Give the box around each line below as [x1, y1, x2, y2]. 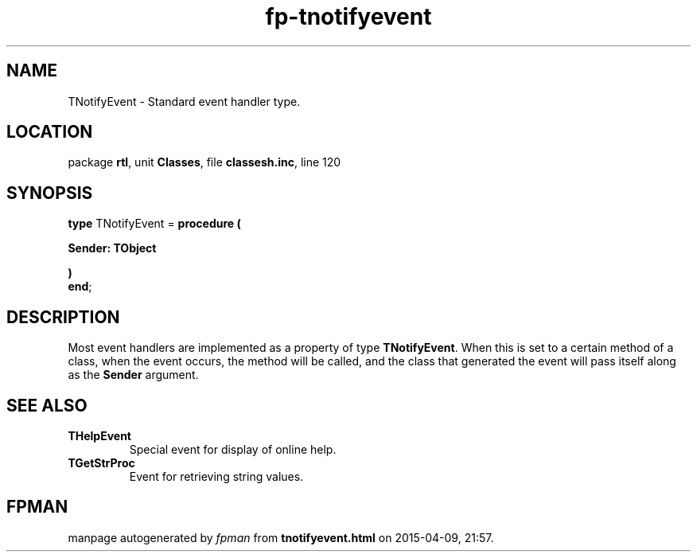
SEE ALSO [6, 395, 88, 416]
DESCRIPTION [6, 306, 120, 327]
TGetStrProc [68, 455, 135, 470]
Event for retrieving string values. [129, 469, 304, 483]
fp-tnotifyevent [265, 3, 432, 30]
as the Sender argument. [68, 368, 199, 382]
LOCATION [6, 122, 93, 142]
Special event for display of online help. [129, 442, 337, 456]
